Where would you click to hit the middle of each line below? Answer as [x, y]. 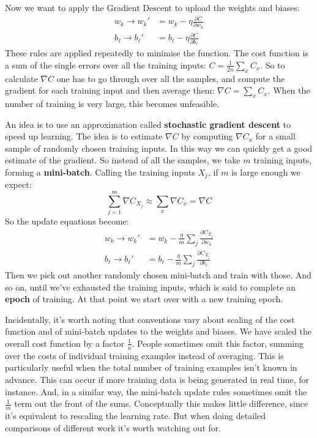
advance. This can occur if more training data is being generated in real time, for [157, 379]
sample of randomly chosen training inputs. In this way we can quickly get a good [159, 148]
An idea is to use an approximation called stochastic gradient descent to [148, 124]
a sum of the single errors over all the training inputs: [106, 65]
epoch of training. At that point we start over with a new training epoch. [144, 299]
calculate [21, 78]
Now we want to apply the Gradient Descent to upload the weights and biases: [152, 7]
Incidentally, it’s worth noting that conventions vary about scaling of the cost [150, 319]
